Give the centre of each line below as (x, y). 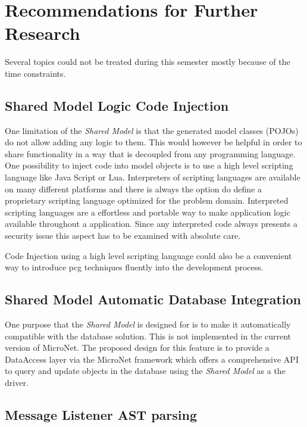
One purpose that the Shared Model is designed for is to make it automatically (148, 324)
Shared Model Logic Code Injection (117, 105)
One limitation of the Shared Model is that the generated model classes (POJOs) (152, 130)
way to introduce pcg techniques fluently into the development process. (134, 267)
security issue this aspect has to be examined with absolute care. (123, 236)
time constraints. (35, 73)
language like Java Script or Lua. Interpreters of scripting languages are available (153, 177)
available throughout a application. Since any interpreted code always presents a (151, 224)
